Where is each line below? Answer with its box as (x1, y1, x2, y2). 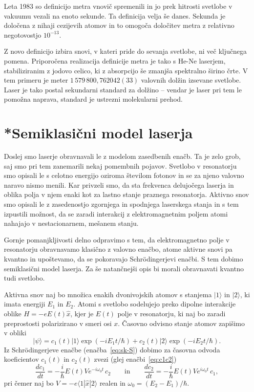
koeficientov (4, 354, 39, 364)
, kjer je (70, 308, 94, 318)
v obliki (4, 327, 26, 338)
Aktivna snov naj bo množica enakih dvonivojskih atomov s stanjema (4, 289, 212, 299)
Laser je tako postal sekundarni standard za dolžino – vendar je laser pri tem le (4, 84, 242, 94)
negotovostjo (4, 29, 42, 40)
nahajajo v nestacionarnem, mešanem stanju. (4, 218, 139, 228)
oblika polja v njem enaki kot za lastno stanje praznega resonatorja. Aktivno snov (4, 189, 249, 199)
